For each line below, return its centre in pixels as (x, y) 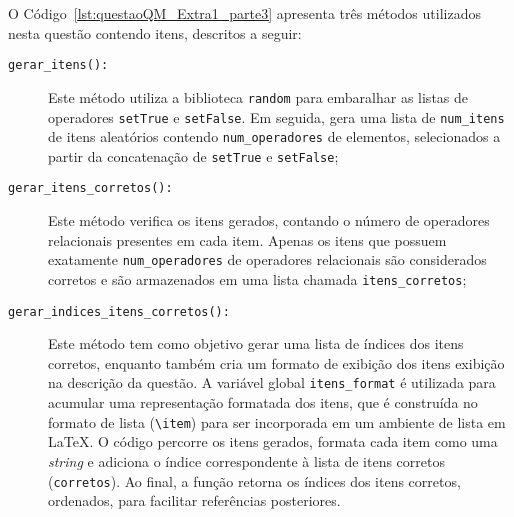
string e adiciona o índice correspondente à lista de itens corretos (246, 460)
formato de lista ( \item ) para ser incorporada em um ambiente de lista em (277, 421)
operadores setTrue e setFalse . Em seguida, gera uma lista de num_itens (276, 116)
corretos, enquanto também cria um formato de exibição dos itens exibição (276, 362)
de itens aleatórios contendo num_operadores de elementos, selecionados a (274, 136)
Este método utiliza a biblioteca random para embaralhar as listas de (258, 96)
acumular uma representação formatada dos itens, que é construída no (263, 402)
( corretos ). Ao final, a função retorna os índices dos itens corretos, (254, 480)
